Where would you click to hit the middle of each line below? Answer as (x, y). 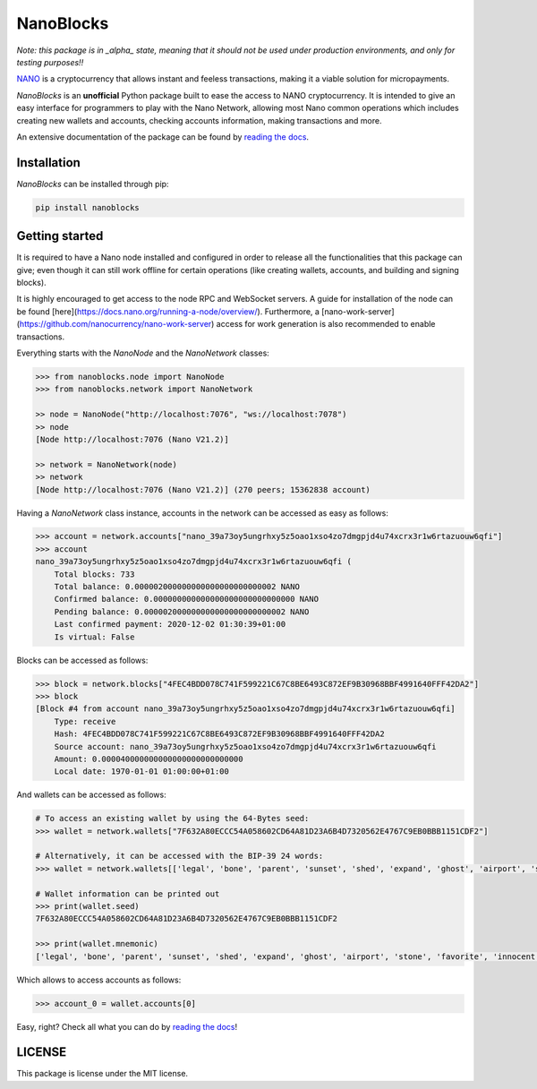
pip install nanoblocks (88, 207)
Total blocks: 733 (94, 574)
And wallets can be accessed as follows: (91, 795)
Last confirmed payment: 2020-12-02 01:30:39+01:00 (170, 624)
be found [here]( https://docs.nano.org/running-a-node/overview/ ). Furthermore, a (168, 311)
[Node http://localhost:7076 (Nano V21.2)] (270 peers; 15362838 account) (203, 489)
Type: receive (85, 721)
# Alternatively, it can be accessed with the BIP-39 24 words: (179, 856)
